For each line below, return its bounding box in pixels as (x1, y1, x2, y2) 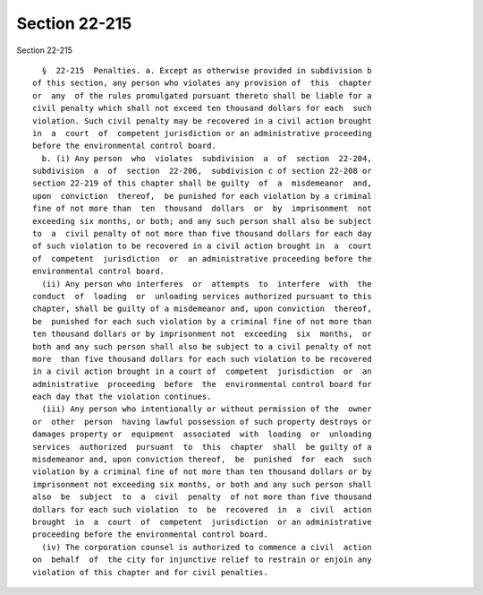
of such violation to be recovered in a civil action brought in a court (32, 241, 372, 251)
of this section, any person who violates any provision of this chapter (32, 78, 372, 89)
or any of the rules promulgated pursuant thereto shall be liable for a (32, 91, 372, 100)
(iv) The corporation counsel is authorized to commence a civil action (41, 542, 372, 552)
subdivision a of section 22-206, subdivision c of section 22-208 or (32, 166, 372, 177)
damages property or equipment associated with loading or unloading (32, 429, 372, 439)
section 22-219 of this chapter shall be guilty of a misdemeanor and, (32, 178, 372, 188)
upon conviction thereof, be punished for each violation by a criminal (32, 191, 372, 201)
